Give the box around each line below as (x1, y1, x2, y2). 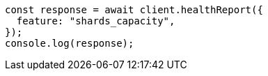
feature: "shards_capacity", (16, 15, 175, 26)
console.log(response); (5, 38, 134, 49)
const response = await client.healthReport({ (5, 4, 263, 15)
